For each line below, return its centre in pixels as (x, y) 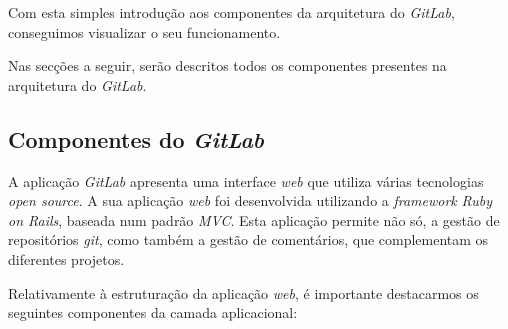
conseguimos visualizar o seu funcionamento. (144, 31)
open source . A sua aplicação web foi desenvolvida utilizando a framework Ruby (250, 200)
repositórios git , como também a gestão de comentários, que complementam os (248, 239)
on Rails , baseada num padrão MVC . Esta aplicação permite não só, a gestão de (254, 219)
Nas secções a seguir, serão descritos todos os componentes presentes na (227, 65)
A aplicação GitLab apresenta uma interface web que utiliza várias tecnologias (246, 180)
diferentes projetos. (66, 258)
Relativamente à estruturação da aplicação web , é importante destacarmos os (243, 292)
